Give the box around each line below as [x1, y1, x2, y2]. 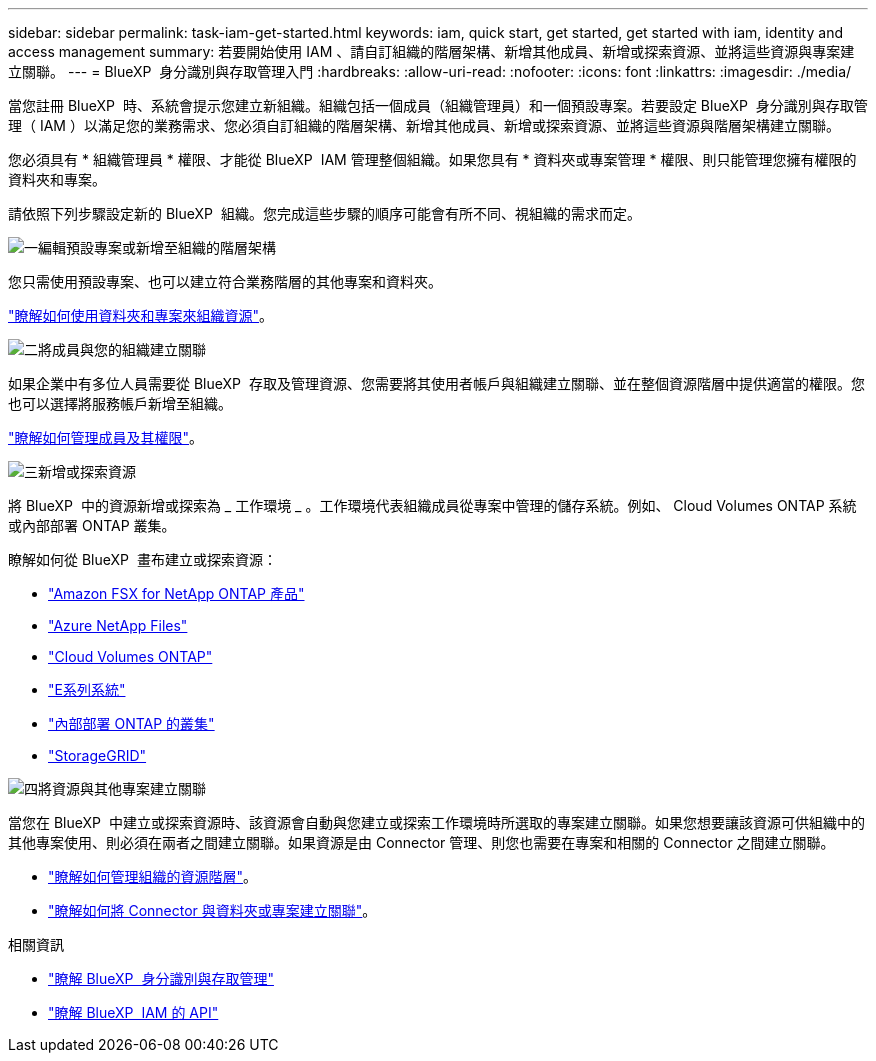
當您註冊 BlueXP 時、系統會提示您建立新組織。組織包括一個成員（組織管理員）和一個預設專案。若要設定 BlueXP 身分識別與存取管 [8, 97, 868, 114]
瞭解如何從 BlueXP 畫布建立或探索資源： [8, 551, 277, 568]
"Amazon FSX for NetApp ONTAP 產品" [48, 585, 305, 602]
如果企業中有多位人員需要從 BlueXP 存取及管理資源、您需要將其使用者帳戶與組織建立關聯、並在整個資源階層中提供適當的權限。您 [8, 375, 865, 392]
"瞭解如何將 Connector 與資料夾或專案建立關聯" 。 [48, 902, 377, 919]
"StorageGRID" [48, 747, 147, 764]
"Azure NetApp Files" [48, 617, 188, 634]
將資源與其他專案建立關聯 [38, 780, 206, 797]
